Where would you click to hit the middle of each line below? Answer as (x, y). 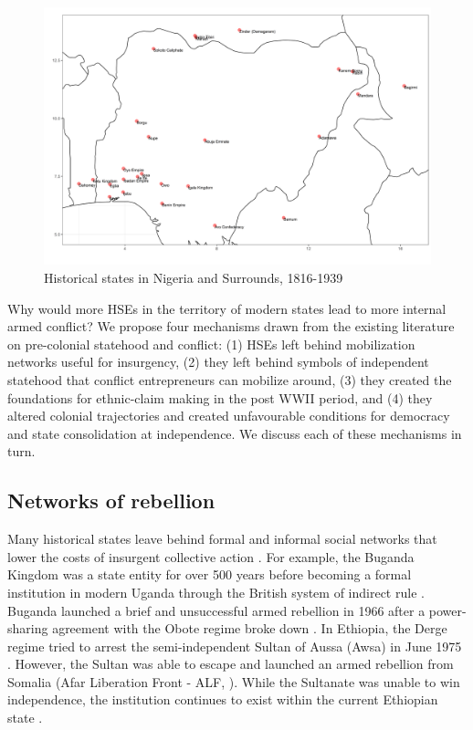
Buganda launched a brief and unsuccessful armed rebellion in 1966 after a (216, 610)
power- (447, 610)
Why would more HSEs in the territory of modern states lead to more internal (227, 308)
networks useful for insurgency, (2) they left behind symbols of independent (218, 362)
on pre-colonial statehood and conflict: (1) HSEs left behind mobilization (211, 344)
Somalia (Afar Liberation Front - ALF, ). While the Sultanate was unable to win (234, 681)
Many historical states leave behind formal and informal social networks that (222, 539)
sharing (28, 628)
